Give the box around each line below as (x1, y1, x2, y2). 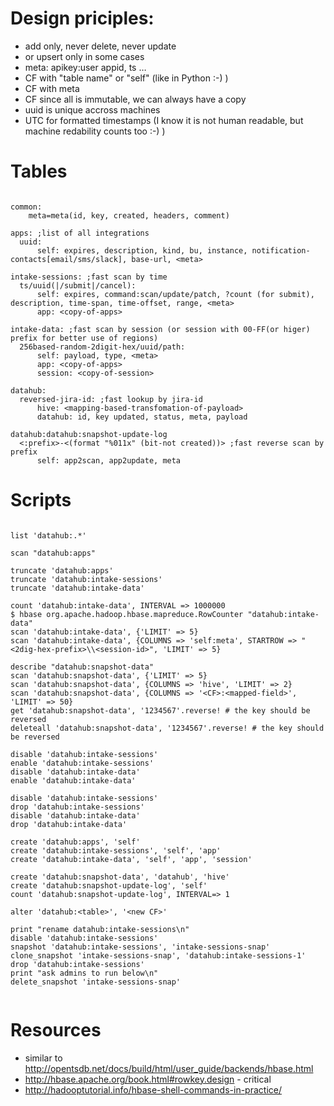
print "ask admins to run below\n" (10, 968, 159, 978)
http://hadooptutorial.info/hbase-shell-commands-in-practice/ (24, 1083, 282, 1096)
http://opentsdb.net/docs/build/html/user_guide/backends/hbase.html (24, 1062, 314, 1074)
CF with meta (24, 82, 80, 94)
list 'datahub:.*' (10, 530, 87, 541)
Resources (10, 1019, 102, 1041)
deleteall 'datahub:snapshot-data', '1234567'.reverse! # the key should (10, 723, 325, 733)
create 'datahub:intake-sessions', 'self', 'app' (10, 845, 222, 856)
